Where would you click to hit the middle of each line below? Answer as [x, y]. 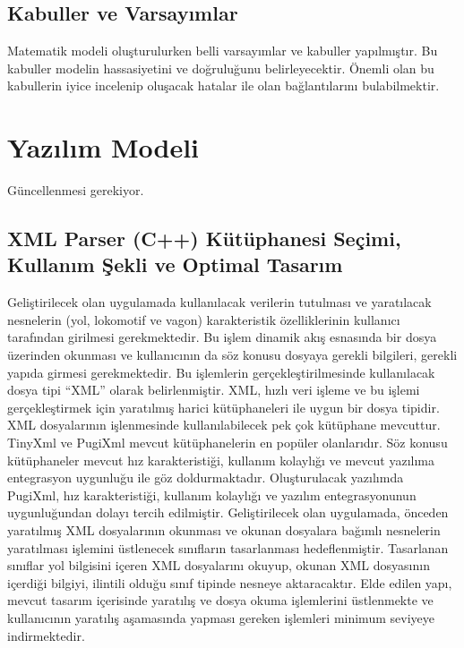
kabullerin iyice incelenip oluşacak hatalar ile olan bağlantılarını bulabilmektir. [223, 85]
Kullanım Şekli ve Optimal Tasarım [175, 264]
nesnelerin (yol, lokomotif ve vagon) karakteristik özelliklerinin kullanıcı [204, 319]
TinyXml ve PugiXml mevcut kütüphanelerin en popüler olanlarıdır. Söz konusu [228, 443]
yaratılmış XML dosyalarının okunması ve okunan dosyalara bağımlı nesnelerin [224, 530]
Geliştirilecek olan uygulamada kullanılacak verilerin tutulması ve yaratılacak [219, 302]
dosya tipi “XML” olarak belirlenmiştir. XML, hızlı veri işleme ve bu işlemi [214, 390]
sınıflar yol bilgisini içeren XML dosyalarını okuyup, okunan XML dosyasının [219, 565]
